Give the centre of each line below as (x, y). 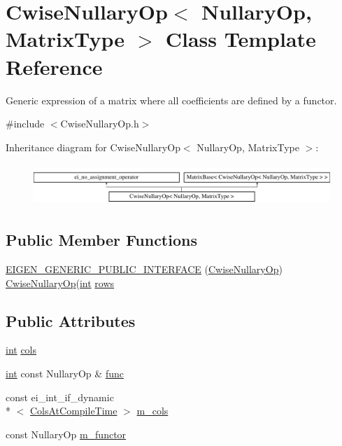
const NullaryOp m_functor (66, 434)
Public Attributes (71, 320)
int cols (21, 350)
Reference (54, 66)
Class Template (241, 39)
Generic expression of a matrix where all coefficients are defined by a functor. (171, 100)
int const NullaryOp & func (65, 374)
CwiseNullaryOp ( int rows (60, 283)
